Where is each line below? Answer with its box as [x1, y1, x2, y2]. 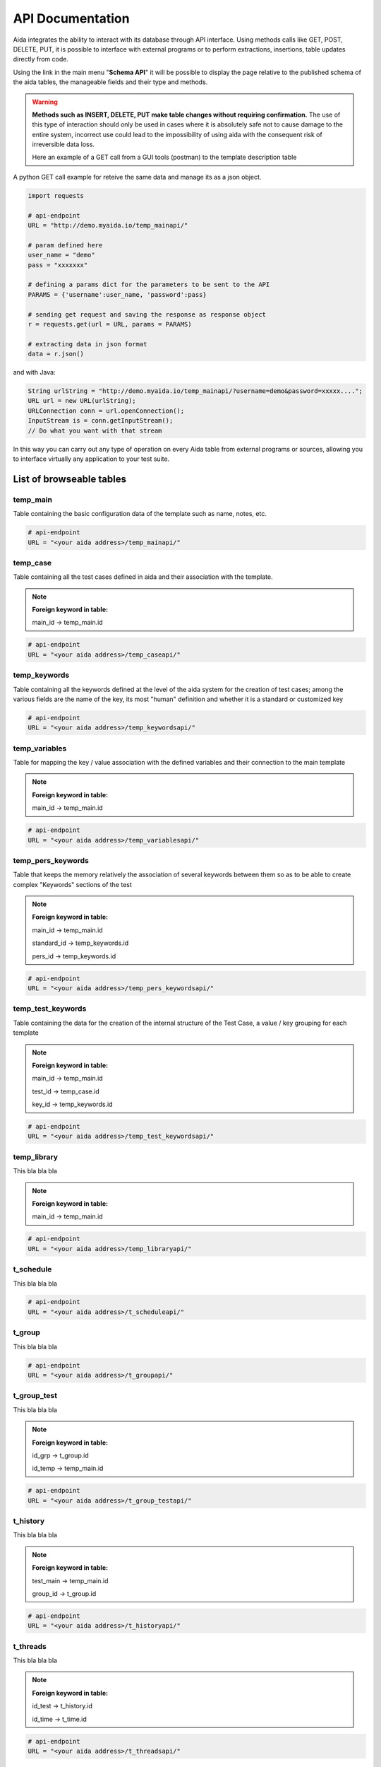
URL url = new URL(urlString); [28, 397, 137, 405]
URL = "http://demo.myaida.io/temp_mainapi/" [28, 221, 188, 229]
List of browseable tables [13, 473, 127, 485]
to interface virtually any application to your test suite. [13, 454, 170, 463]
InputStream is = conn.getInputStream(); [28, 417, 174, 425]
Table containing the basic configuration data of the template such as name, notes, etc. [13, 510, 267, 518]
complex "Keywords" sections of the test [13, 880, 132, 888]
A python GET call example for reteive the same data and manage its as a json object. [13, 172, 262, 181]
